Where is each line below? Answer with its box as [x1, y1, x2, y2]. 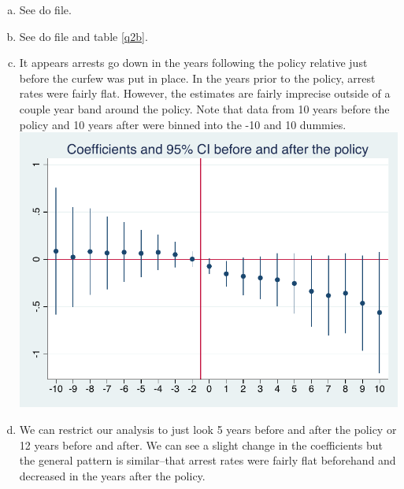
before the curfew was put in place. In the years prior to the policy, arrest [19, 69, 376, 86]
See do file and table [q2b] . [19, 28, 148, 44]
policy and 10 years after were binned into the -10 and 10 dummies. [19, 116, 347, 132]
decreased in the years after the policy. [19, 467, 206, 483]
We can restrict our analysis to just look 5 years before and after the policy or [19, 420, 397, 437]
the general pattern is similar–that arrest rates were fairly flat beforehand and [19, 452, 396, 469]
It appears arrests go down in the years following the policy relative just [19, 54, 368, 71]
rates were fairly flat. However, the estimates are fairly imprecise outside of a [19, 85, 391, 102]
